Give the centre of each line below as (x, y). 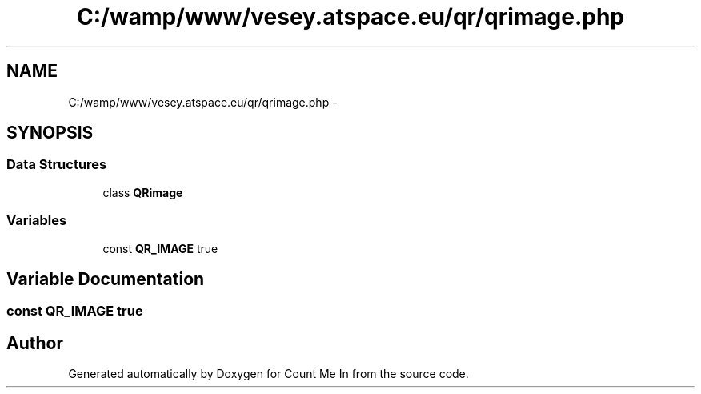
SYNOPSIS (50, 133)
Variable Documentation (106, 279)
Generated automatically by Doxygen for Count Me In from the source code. (268, 374)
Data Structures (57, 165)
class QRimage (143, 192)
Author (35, 343)
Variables (37, 221)
